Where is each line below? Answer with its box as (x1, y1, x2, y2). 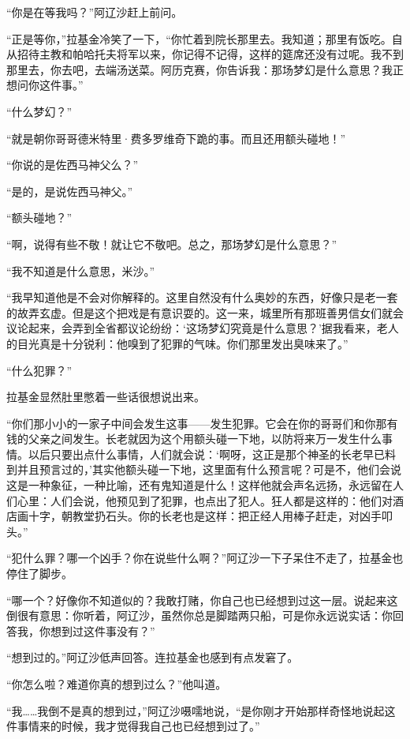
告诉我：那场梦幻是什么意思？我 (226, 61, 393, 77)
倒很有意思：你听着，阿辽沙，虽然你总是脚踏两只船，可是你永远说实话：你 (6, 607, 393, 624)
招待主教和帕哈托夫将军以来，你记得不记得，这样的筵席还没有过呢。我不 (17, 46, 393, 62)
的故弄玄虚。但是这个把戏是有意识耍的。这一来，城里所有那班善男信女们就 (6, 304, 393, 321)
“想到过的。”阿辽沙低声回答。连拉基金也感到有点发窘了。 (6, 649, 299, 666)
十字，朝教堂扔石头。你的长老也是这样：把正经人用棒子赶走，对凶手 (28, 508, 382, 524)
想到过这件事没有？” (50, 622, 155, 639)
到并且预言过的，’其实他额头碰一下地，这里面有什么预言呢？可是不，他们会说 (6, 461, 401, 478)
